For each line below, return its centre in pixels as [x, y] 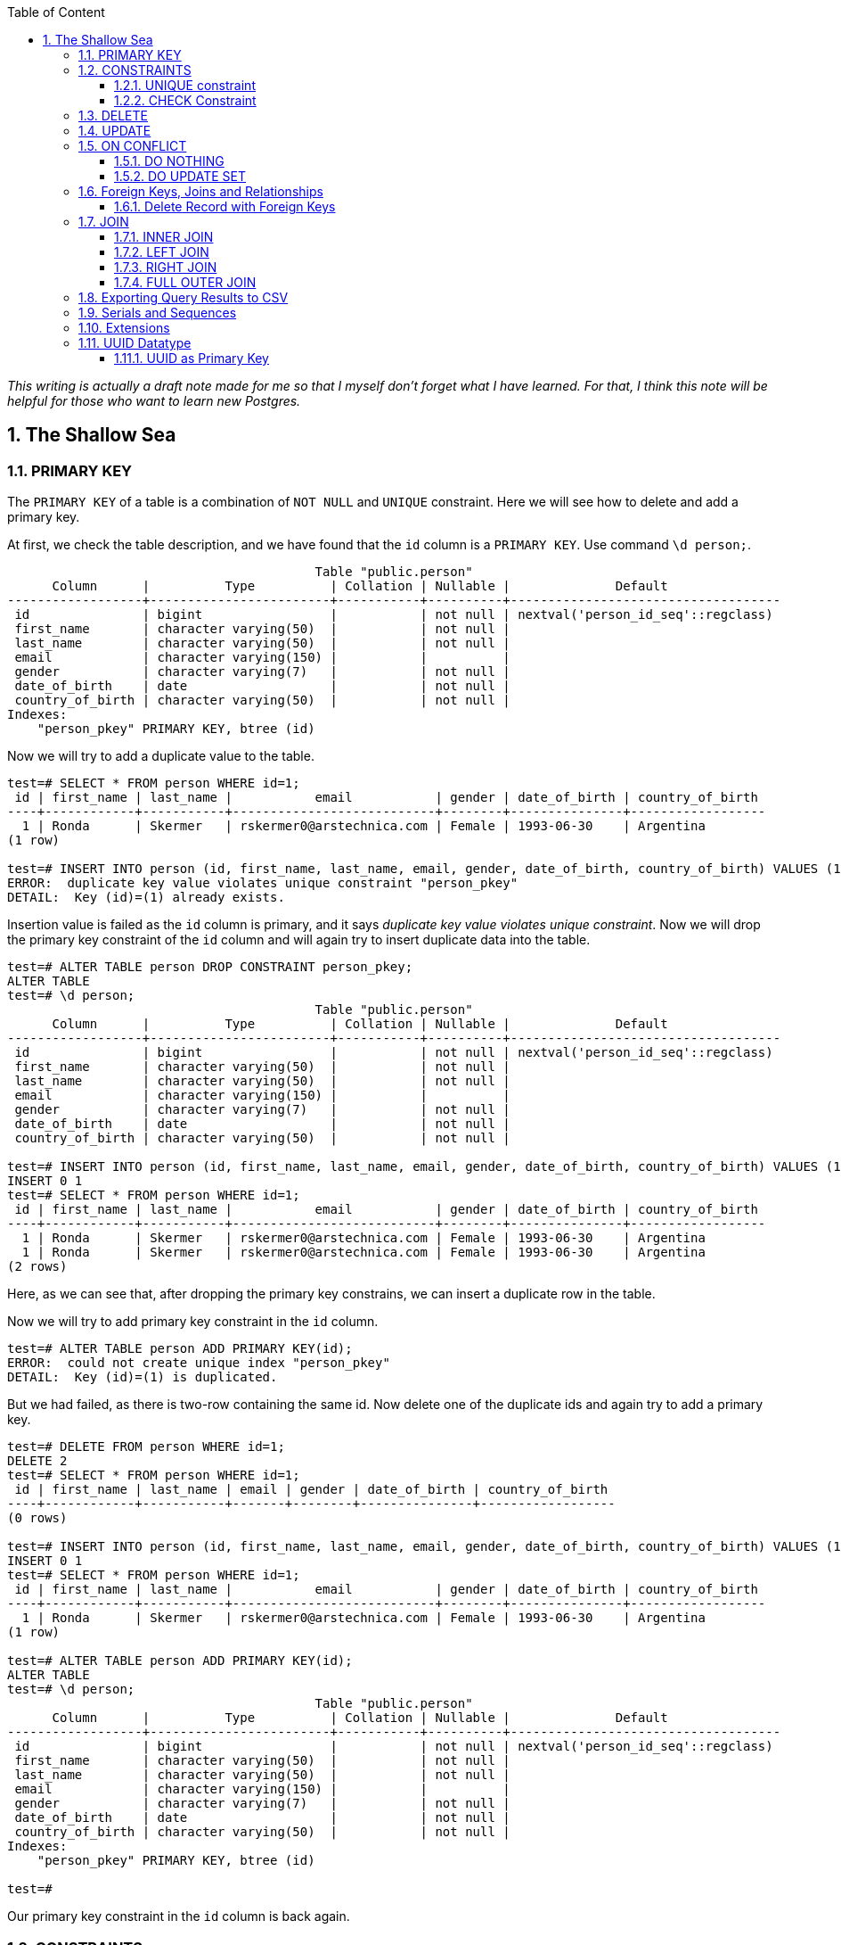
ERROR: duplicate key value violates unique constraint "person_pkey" [263, 883]
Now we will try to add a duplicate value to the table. [161, 756]
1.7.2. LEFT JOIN [162, 252]
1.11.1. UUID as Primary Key [192, 358]
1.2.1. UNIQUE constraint [185, 85]
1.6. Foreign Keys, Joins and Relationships [201, 191]
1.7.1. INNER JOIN [164, 237]
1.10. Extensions [124, 328]
